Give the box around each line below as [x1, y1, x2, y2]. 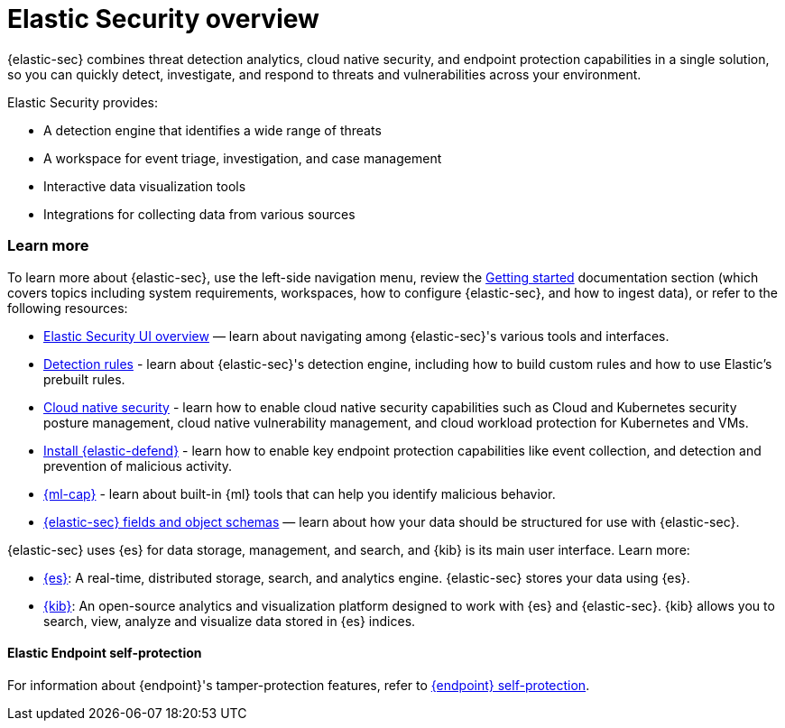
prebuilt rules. [43, 371, 125, 387]
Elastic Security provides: [7, 94, 158, 110]
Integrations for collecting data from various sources [43, 206, 356, 222]
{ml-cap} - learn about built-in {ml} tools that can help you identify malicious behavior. [43, 485, 556, 502]
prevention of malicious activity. [43, 457, 233, 474]
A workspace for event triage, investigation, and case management [43, 150, 442, 166]
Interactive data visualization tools [43, 178, 246, 194]
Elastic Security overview [7, 4, 319, 34]
